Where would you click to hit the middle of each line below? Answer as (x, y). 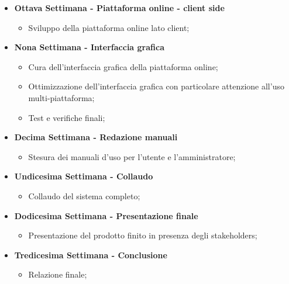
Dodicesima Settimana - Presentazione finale (106, 215)
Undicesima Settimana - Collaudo (84, 176)
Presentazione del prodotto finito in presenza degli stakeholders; (143, 235)
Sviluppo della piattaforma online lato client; (109, 27)
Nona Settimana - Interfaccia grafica (89, 47)
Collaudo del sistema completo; (84, 195)
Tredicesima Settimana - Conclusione (91, 254)
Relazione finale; (58, 274)
